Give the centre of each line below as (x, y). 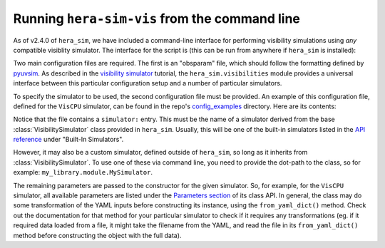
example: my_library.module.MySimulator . (83, 172)
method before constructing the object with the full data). (97, 235)
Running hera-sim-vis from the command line (157, 19)
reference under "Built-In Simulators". (68, 140)
